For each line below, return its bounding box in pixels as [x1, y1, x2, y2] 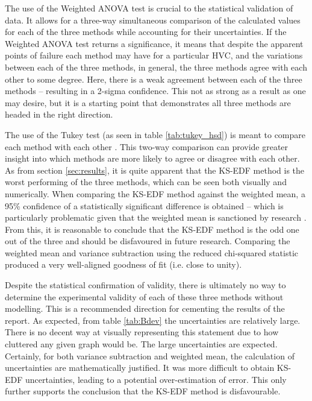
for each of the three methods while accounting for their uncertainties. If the [5, 25, 287, 38]
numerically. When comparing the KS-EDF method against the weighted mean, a [5, 187, 305, 200]
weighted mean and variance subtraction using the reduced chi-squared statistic [5, 246, 299, 259]
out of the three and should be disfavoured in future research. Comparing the [5, 235, 290, 247]
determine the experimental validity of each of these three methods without [5, 290, 284, 303]
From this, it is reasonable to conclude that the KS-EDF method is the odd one [5, 223, 299, 235]
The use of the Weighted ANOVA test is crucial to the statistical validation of [5, 2, 293, 14]
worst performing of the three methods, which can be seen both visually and [5, 175, 287, 188]
